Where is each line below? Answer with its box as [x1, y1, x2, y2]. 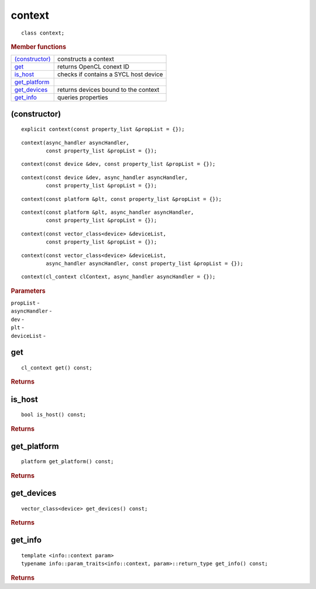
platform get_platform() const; [21, 458, 114, 465]
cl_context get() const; [21, 364, 92, 371]
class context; [21, 29, 65, 36]
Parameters [11, 287, 46, 295]
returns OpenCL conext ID [57, 63, 130, 71]
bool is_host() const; [21, 412, 87, 418]
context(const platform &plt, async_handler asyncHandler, [21, 208, 194, 215]
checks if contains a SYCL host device [57, 70, 163, 78]
